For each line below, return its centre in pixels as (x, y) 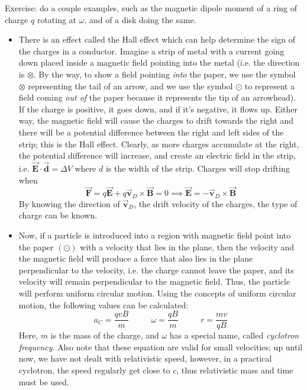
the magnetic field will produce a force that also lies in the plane (136, 258)
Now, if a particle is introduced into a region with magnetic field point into (155, 235)
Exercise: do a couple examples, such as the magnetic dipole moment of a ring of (151, 8)
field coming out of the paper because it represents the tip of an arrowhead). (157, 97)
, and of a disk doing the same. (140, 19)
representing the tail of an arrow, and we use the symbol (130, 86)
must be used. (44, 381)
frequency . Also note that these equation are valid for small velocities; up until (161, 347)
